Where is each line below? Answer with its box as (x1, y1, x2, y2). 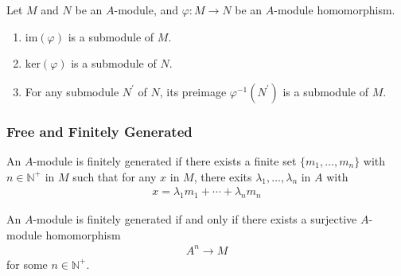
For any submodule (25, 83, 119, 99)
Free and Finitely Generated (6, 121, 193, 141)
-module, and (114, 2, 179, 17)
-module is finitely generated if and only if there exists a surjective (33, 211, 357, 227)
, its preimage (159, 83, 227, 99)
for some (6, 255, 48, 272)
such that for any (72, 168, 157, 185)
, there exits (193, 168, 252, 185)
